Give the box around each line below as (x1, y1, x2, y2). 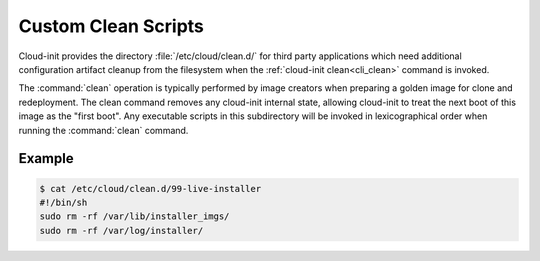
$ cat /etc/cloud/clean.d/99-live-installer (39, 183, 262, 194)
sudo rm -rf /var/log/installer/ (39, 225, 204, 236)
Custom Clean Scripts (18, 15, 205, 37)
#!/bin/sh (39, 196, 88, 208)
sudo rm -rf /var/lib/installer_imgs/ (39, 211, 230, 222)
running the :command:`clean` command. (18, 124, 189, 136)
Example (18, 150, 74, 167)
